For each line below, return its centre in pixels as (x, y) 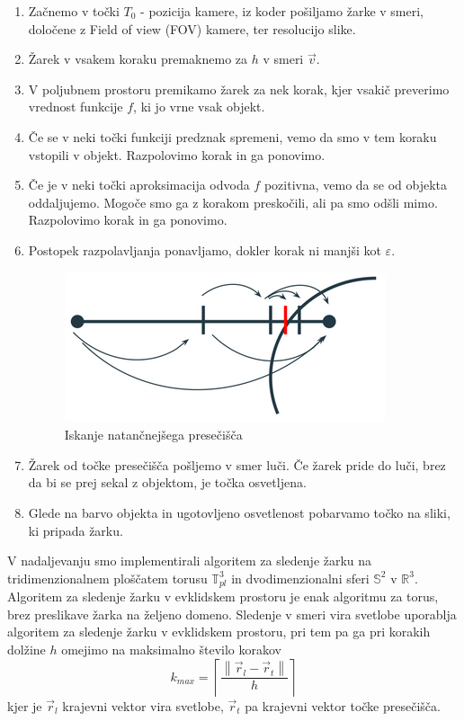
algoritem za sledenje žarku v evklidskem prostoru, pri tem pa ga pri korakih (219, 632)
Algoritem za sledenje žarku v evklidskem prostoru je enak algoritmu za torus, (223, 596)
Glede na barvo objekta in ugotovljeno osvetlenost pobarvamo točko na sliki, (239, 512)
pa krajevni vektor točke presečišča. (343, 705)
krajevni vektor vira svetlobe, (143, 705)
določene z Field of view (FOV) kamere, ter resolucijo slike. (192, 28)
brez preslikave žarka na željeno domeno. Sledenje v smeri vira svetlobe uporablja (232, 614)
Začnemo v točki (74, 11)
